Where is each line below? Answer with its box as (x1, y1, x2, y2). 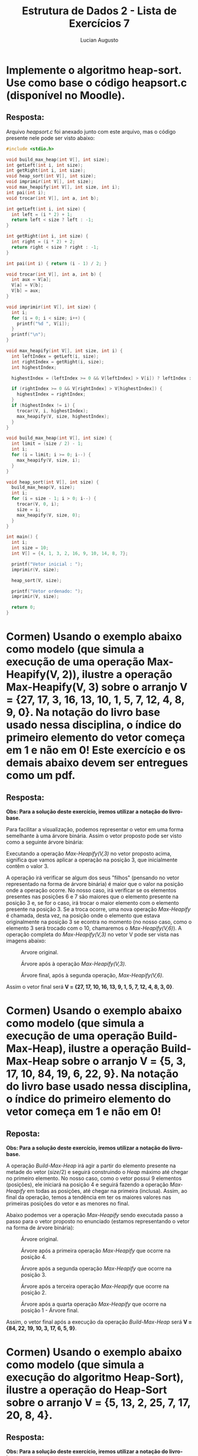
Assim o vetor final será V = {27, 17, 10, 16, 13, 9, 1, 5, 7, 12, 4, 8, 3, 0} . (6, 983, 174, 990)
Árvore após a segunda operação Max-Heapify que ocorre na (21, 1265, 172, 1272)
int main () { (6, 534, 38, 540)
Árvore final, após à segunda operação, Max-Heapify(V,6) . (21, 972, 164, 979)
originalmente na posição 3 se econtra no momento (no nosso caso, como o (6, 919, 192, 925)
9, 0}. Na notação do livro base (6, 705, 161, 719)
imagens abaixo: (6, 937, 46, 944)
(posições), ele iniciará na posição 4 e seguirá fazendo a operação (6, 1181, 169, 1188)
